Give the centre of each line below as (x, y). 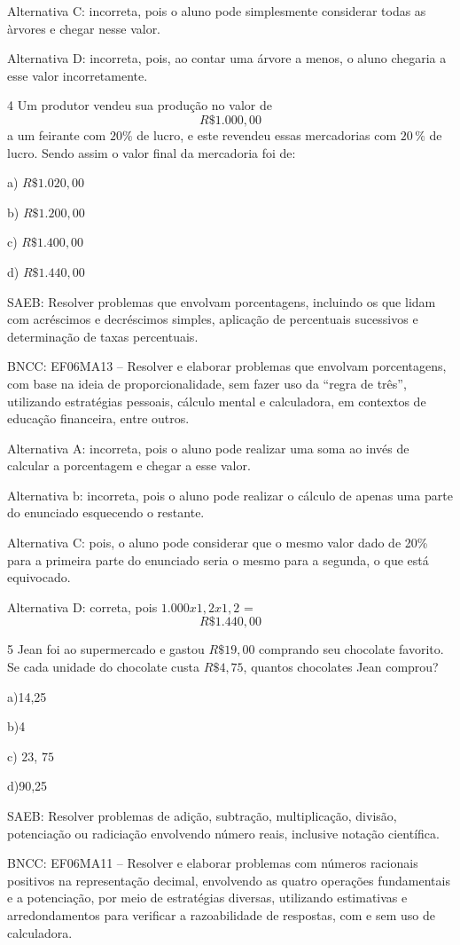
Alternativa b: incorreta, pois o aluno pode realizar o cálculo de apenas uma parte (230, 495)
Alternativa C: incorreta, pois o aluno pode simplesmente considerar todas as (217, 11)
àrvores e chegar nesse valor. (84, 28)
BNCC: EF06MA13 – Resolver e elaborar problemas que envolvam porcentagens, (227, 366)
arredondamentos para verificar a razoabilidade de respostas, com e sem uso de (221, 914)
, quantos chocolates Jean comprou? (341, 667)
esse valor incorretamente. (78, 75)
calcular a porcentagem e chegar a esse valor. (129, 465)
